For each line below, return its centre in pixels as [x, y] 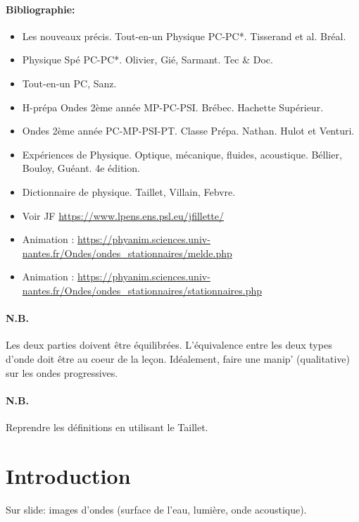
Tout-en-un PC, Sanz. [69, 83]
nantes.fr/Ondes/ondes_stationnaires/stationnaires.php [142, 290]
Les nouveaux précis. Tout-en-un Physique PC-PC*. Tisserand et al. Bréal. [184, 36]
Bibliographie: [40, 9]
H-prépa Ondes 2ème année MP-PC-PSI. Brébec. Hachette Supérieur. [173, 107]
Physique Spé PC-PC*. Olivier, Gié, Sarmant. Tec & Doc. [147, 60]
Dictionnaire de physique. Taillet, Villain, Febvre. [129, 191]
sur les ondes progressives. [62, 372]
